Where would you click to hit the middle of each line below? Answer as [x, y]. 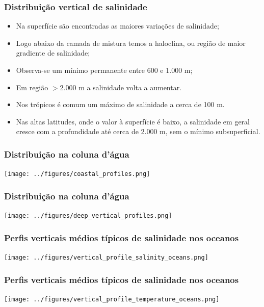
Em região [32, 87]
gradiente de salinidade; [53, 53]
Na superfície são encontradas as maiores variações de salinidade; [117, 26]
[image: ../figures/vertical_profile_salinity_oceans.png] [106, 257]
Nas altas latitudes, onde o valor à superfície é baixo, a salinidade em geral [133, 121]
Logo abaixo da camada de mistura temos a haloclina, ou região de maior [131, 43]
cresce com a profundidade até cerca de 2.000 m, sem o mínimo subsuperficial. [138, 131]
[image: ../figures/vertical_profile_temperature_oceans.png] [112, 299]
